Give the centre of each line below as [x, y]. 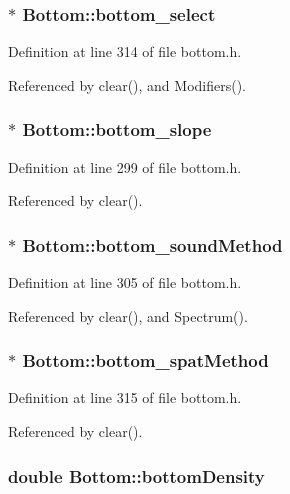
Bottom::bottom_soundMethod [152, 244]
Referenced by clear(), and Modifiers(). [127, 84]
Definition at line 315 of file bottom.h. [125, 397]
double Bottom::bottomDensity [136, 475]
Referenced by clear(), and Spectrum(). [128, 315]
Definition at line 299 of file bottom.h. [125, 166]
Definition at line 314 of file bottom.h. [125, 51]
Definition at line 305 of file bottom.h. [125, 282]
